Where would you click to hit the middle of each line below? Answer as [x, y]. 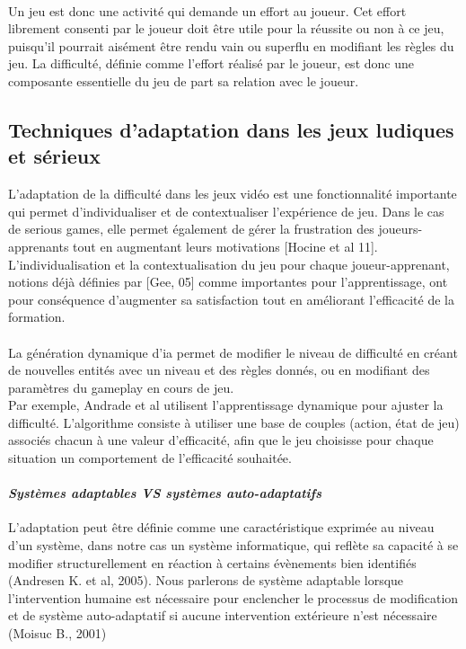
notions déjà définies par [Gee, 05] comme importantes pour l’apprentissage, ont [228, 282]
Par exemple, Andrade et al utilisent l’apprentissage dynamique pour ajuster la [226, 405]
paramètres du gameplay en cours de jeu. [121, 387]
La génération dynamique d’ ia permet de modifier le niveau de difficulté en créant [233, 352]
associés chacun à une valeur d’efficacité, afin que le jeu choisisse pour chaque [221, 440]
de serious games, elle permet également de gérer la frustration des [191, 229]
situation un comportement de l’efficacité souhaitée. [150, 458]
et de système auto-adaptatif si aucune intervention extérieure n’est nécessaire [223, 615]
